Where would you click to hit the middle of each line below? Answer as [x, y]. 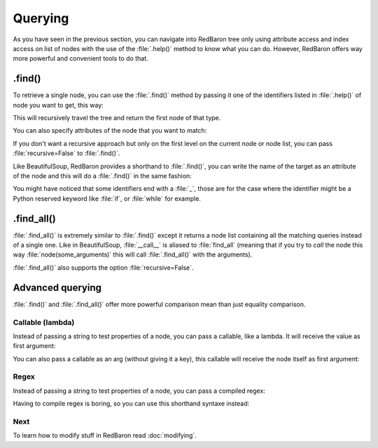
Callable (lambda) [44, 322]
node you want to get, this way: [58, 105]
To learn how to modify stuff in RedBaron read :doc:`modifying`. [105, 435]
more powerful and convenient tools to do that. [80, 59]
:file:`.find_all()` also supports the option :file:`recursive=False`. [103, 267]
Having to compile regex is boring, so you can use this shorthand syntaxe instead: [131, 404]
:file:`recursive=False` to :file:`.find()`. [66, 153]
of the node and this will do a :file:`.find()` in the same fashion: [102, 175]
